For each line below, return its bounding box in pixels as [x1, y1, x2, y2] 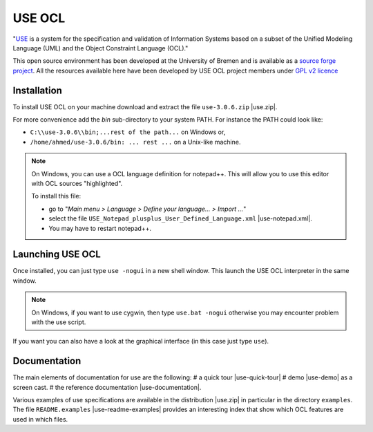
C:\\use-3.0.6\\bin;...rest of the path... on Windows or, [30, 128, 226, 136]
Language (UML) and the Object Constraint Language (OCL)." [12, 44, 189, 52]
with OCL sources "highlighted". [31, 179, 123, 187]
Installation [12, 84, 62, 96]
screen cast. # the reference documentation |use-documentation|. [12, 383, 202, 391]
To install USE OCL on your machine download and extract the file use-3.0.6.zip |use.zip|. [12, 102, 278, 111]
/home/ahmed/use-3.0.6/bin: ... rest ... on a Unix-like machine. [30, 138, 241, 146]
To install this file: [31, 192, 82, 200]
